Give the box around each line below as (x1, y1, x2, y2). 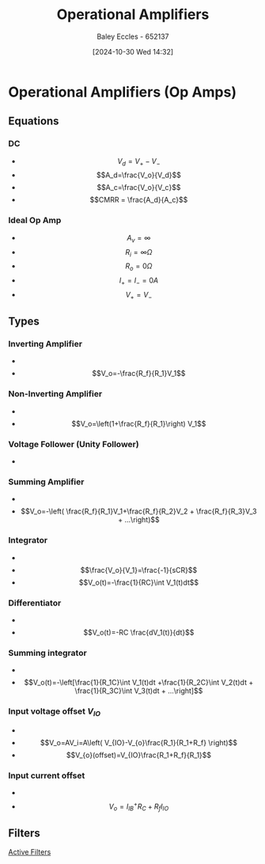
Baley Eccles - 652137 (97, 32, 169, 41)
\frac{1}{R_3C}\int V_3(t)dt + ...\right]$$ (74, 686, 203, 695)
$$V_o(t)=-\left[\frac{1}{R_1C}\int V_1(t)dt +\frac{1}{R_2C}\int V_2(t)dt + (24, 678, 254, 688)
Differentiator (8, 597, 62, 608)
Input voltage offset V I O (8, 706, 101, 718)
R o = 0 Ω (125, 261, 153, 273)
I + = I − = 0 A (119, 275, 159, 286)
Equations (8, 115, 59, 128)
